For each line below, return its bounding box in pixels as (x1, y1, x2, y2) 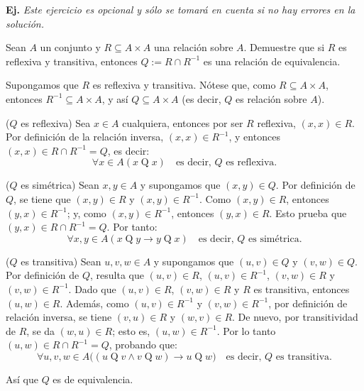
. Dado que (68, 281, 116, 296)
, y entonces (228, 129, 280, 144)
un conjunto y (40, 40, 101, 55)
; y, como (67, 205, 106, 220)
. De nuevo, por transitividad (232, 309, 358, 324)
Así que (6, 371, 38, 386)
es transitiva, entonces (253, 281, 350, 296)
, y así (101, 91, 128, 106)
